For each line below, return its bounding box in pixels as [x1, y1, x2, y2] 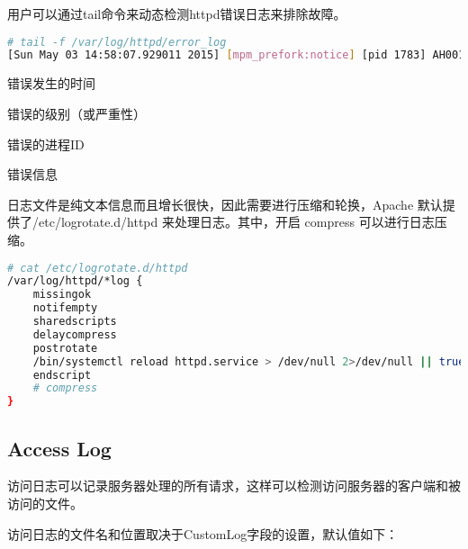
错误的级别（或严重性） [7, 103, 146, 122]
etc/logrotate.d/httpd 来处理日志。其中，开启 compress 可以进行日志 [38, 212, 435, 231]
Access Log [7, 434, 112, 462]
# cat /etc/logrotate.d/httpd [7, 261, 188, 274]
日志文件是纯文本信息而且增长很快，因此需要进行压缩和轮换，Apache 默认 [7, 194, 443, 213]
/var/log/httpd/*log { [7, 274, 143, 288]
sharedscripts [32, 315, 117, 328]
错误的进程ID [7, 134, 85, 153]
